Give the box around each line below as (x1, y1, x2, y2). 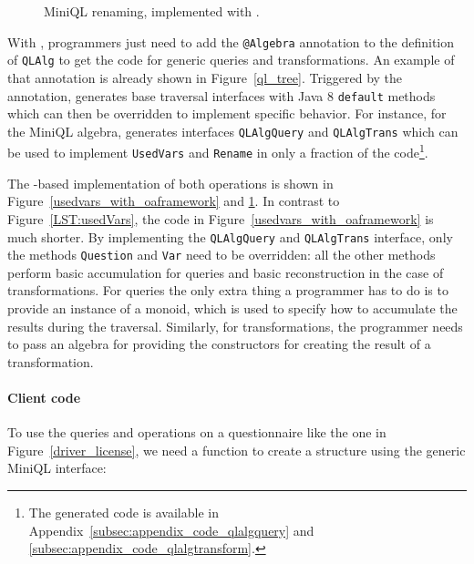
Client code (7, 387, 81, 406)
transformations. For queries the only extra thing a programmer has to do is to (7, 281, 448, 300)
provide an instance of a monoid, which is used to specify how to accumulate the (7, 299, 458, 317)
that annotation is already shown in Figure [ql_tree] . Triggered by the (7, 67, 403, 87)
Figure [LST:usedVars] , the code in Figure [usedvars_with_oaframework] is (7, 209, 434, 228)
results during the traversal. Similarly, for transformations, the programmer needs (7, 316, 463, 335)
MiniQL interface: (7, 458, 107, 477)
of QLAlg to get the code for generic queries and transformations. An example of (7, 50, 455, 69)
